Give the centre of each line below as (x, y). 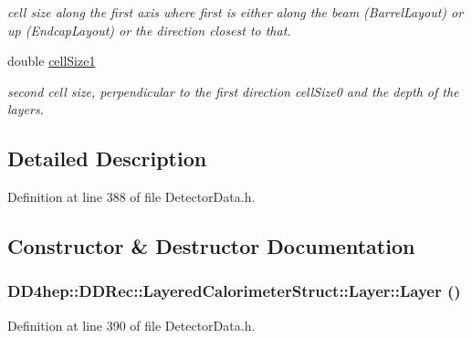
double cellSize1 (52, 61)
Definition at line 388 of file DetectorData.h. (131, 197)
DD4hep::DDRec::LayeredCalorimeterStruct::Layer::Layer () (234, 291)
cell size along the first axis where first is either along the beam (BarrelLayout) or (236, 12)
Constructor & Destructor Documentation (211, 246)
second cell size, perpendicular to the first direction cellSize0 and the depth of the (233, 91)
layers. (26, 109)
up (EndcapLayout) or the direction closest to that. (149, 30)
